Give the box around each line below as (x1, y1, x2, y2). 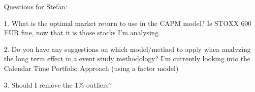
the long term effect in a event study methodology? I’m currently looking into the (4, 53, 251, 64)
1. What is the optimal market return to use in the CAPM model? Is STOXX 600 (4, 18, 252, 28)
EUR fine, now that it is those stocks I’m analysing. (4, 27, 160, 38)
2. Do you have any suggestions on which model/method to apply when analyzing (4, 44, 251, 54)
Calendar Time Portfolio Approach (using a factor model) (4, 63, 179, 73)
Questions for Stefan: (4, 1, 67, 11)
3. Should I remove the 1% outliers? (4, 79, 112, 90)
